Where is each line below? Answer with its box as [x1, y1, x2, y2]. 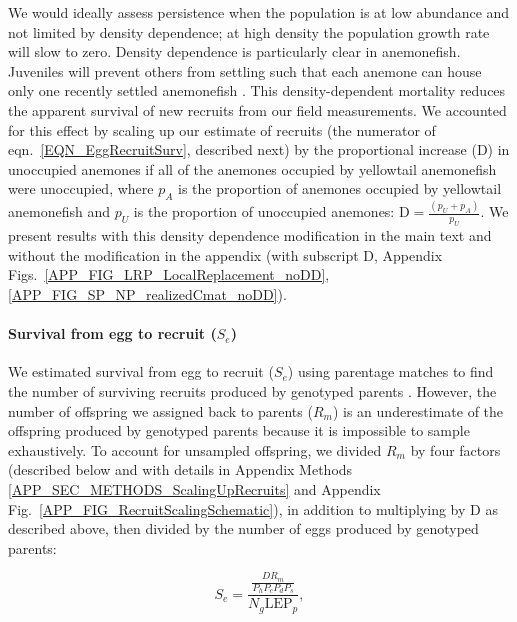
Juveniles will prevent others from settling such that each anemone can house [8, 60, 482, 81]
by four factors [410, 439, 501, 460]
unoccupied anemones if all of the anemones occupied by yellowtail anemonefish [8, 158, 497, 179]
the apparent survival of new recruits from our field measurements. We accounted [8, 99, 507, 120]
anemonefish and [8, 201, 110, 222]
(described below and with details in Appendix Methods [8, 459, 353, 480]
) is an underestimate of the [332, 400, 504, 421]
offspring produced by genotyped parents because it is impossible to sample [8, 420, 470, 441]
